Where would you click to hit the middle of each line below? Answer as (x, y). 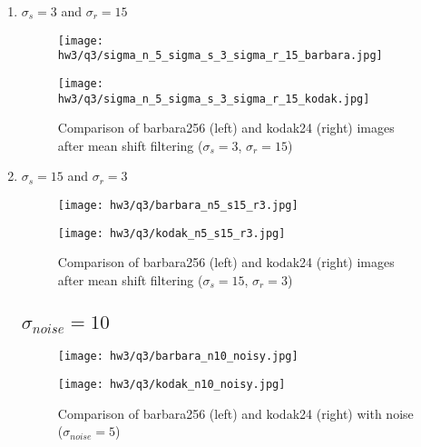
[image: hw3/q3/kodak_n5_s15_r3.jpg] (171, 233)
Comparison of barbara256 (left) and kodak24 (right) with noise (235, 413)
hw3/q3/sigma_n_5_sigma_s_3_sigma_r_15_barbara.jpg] (220, 56)
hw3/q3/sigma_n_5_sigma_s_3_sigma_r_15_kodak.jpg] (214, 99)
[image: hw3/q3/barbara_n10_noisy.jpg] (178, 357)
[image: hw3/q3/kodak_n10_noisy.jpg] (171, 385)
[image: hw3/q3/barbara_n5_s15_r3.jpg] (178, 205)
